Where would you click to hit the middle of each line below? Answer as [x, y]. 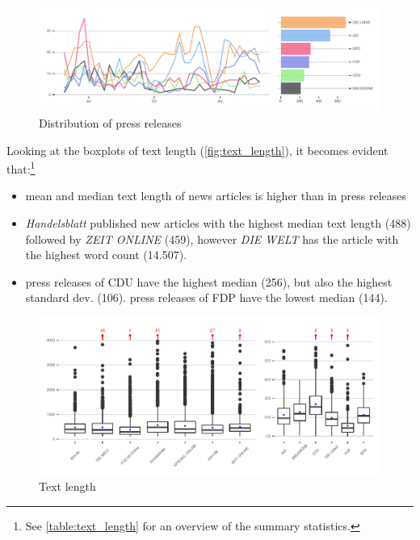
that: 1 [21, 167]
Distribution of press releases [110, 123]
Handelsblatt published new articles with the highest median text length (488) [218, 223]
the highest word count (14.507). [106, 255]
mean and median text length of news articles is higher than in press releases [216, 196]
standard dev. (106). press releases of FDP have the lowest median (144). [206, 297]
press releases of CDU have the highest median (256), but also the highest [209, 281]
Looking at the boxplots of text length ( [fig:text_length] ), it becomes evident [197, 150]
